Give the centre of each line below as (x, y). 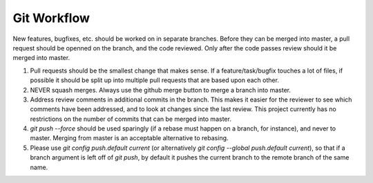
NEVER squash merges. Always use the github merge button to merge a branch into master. (161, 90)
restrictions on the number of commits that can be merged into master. (131, 119)
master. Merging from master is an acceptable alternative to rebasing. (129, 138)
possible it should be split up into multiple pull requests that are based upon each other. (155, 80)
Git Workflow (51, 18)
